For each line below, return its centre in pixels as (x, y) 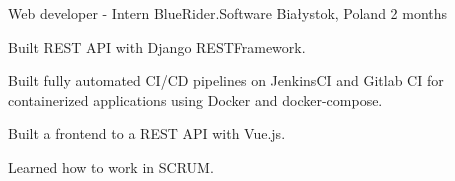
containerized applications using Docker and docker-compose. (195, 99)
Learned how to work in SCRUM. (111, 166)
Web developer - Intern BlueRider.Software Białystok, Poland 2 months (228, 13)
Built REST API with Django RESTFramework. (157, 46)
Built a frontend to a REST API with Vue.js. (147, 133)
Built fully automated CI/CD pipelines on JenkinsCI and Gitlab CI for (226, 80)
